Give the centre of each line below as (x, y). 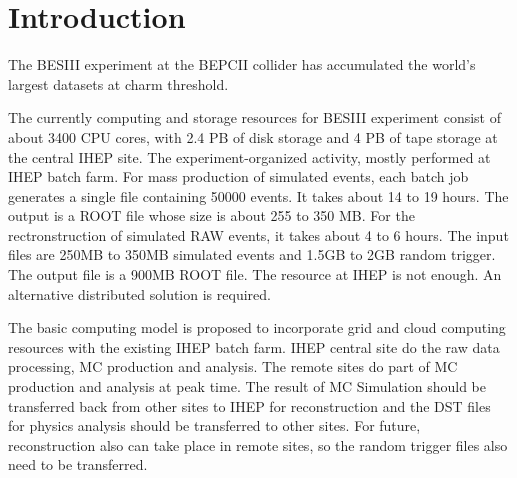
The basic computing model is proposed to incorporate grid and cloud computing (257, 327)
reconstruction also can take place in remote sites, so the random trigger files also (258, 444)
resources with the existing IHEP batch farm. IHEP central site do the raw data (254, 346)
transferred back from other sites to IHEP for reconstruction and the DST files (249, 405)
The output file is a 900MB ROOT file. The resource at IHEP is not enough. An (255, 274)
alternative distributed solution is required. (139, 293)
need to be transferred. (78, 464)
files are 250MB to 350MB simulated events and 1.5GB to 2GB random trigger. (252, 254)
